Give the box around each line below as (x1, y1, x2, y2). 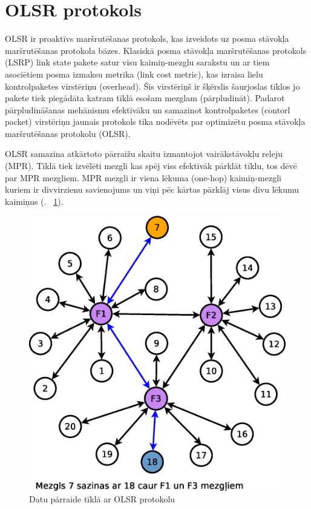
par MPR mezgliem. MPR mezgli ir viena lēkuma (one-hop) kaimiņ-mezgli (5, 171, 282, 184)
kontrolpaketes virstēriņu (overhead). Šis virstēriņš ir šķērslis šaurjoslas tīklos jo (5, 79, 300, 92)
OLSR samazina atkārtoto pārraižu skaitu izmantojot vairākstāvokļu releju (5, 147, 283, 160)
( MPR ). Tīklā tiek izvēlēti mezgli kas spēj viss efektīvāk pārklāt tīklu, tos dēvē (5, 159, 297, 172)
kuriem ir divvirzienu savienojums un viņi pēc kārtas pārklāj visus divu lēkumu (5, 183, 299, 196)
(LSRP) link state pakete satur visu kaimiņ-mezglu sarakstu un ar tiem (5, 56, 270, 68)
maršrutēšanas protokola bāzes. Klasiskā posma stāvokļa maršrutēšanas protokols (5, 44, 307, 56)
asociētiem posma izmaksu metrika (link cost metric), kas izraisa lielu (5, 67, 263, 80)
